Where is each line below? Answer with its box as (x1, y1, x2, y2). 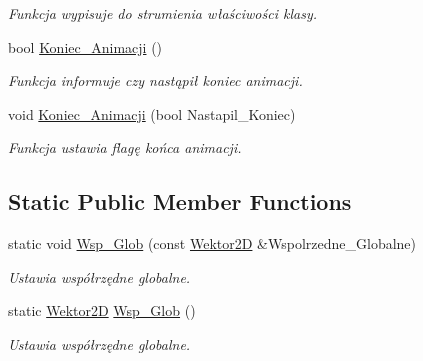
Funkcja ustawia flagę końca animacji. (8, 137, 242, 158)
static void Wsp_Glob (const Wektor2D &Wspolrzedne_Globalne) (8, 233, 417, 254)
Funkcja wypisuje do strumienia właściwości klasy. (8, 3, 318, 23)
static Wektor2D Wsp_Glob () (8, 300, 196, 321)
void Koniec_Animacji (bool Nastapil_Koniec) (8, 103, 296, 124)
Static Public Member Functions (8, 186, 352, 217)
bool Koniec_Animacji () (8, 36, 163, 57)
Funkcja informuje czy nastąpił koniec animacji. (8, 70, 303, 91)
